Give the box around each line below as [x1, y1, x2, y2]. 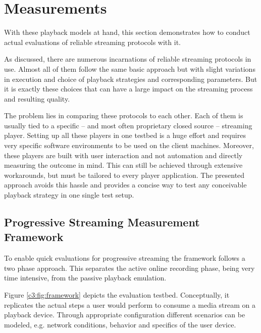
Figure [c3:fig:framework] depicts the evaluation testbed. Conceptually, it [4, 290, 230, 300]
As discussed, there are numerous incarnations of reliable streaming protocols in [4, 54, 251, 64]
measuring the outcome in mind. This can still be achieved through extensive [4, 160, 243, 170]
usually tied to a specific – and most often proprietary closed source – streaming [4, 120, 252, 130]
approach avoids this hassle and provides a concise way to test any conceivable [4, 179, 247, 190]
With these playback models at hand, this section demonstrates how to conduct [4, 27, 250, 37]
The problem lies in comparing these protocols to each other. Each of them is [4, 110, 243, 121]
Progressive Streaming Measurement [4, 214, 200, 230]
